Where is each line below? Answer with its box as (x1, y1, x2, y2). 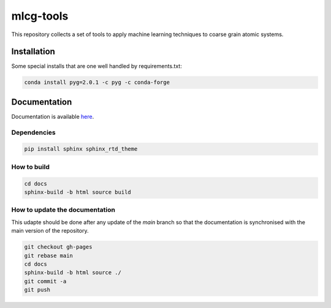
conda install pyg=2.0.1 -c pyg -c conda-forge (24, 79, 170, 86)
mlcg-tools (11, 9, 69, 23)
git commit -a (24, 277, 67, 285)
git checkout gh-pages (24, 244, 93, 250)
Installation (11, 47, 55, 57)
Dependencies (11, 128, 56, 137)
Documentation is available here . (11, 113, 94, 120)
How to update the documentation (11, 206, 116, 214)
